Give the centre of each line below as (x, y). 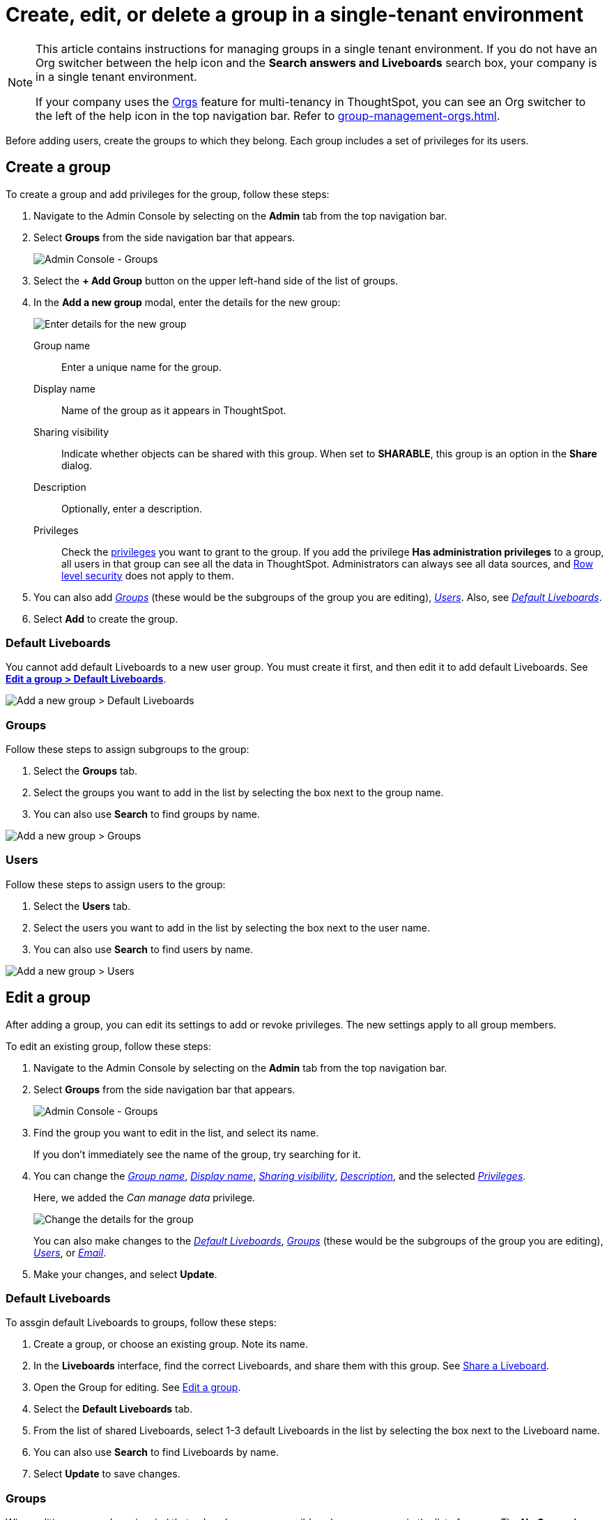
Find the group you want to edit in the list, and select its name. (176, 1132)
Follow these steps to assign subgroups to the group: (128, 750)
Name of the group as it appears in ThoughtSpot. (174, 410)
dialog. (77, 465)
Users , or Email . (70, 1252)
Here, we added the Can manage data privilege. (145, 1197)
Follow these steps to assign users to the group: (116, 884)
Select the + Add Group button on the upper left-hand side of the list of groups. (216, 280)
